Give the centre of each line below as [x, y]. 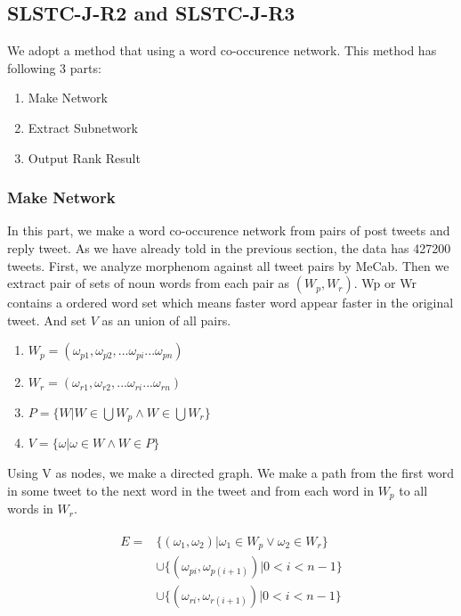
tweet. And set [47, 320]
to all [413, 490]
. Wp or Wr [385, 283]
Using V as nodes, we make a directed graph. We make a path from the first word [231, 472]
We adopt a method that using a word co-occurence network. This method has [222, 50]
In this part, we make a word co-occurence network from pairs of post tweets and [229, 230]
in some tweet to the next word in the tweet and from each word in [190, 490]
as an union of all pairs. [166, 320]
